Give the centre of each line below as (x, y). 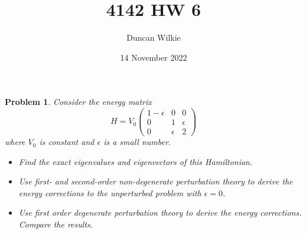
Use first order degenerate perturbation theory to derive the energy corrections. (160, 212)
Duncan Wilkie (154, 37)
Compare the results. (56, 224)
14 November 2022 (154, 57)
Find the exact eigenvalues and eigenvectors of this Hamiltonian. (136, 161)
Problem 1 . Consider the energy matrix (78, 102)
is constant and (67, 142)
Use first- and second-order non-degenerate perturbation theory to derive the (156, 181)
